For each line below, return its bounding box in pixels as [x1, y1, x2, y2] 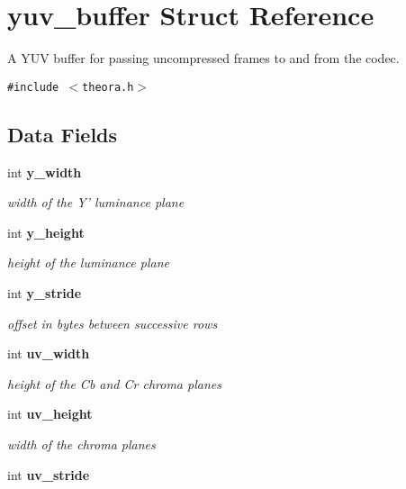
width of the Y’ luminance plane [7, 193, 185, 212]
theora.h [82, 80, 134, 94]
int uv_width [7, 344, 90, 363]
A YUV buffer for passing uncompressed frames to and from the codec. [7, 49, 400, 68]
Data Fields [7, 120, 118, 148]
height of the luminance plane [7, 253, 169, 272]
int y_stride [7, 283, 82, 302]
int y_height [7, 222, 85, 241]
